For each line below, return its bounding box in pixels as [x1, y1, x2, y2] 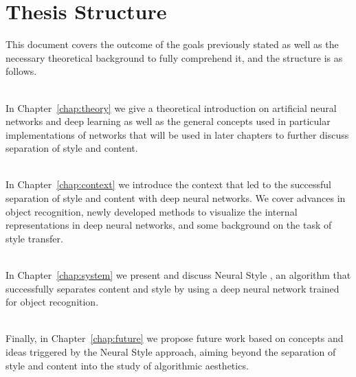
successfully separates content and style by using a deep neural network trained [5, 281, 340, 295]
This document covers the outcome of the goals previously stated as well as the [5, 37, 339, 52]
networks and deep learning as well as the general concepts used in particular [5, 114, 331, 128]
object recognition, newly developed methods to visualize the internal [5, 204, 298, 218]
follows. [5, 64, 37, 78]
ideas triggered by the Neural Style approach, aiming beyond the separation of [5, 345, 336, 358]
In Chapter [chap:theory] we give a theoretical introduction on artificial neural [5, 100, 337, 115]
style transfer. [5, 231, 63, 245]
